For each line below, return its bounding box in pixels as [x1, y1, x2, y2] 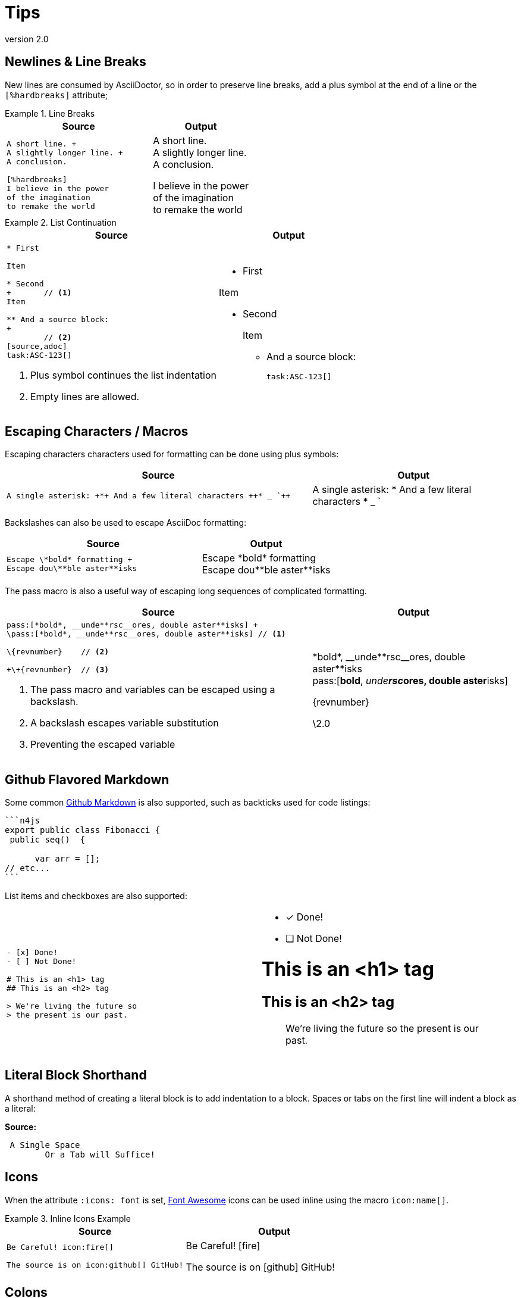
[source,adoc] [7, 341, 67, 351]
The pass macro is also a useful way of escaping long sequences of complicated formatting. [5, 586, 367, 597]
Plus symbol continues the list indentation [30, 369, 217, 381]
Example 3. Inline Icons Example [5, 1213, 131, 1224]
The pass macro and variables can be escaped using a [30, 684, 275, 696]
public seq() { [10, 835, 85, 845]
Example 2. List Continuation [5, 217, 117, 227]
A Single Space [10, 1140, 80, 1150]
